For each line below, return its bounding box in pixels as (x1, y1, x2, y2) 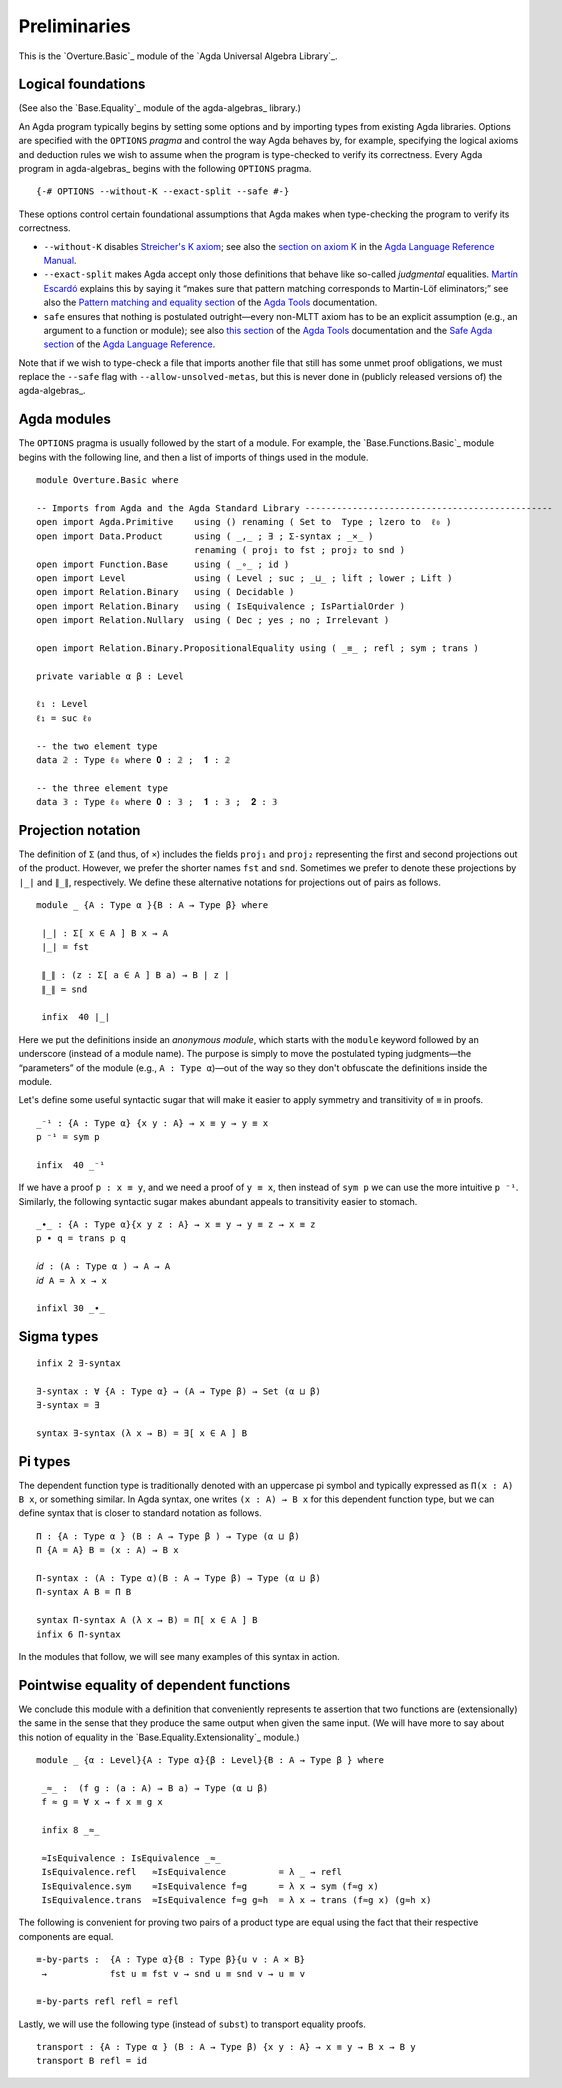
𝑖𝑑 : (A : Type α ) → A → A (36, 1261, 171, 1272)
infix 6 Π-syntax (36, 1628, 121, 1640)
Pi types (18, 1453, 71, 1470)
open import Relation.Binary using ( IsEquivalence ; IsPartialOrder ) (36, 600, 406, 612)
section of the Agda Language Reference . (43, 338, 216, 350)
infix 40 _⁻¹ (36, 1159, 105, 1170)
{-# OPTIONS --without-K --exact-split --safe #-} (36, 186, 290, 197)
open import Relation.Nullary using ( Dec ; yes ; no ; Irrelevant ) (36, 615, 390, 626)
